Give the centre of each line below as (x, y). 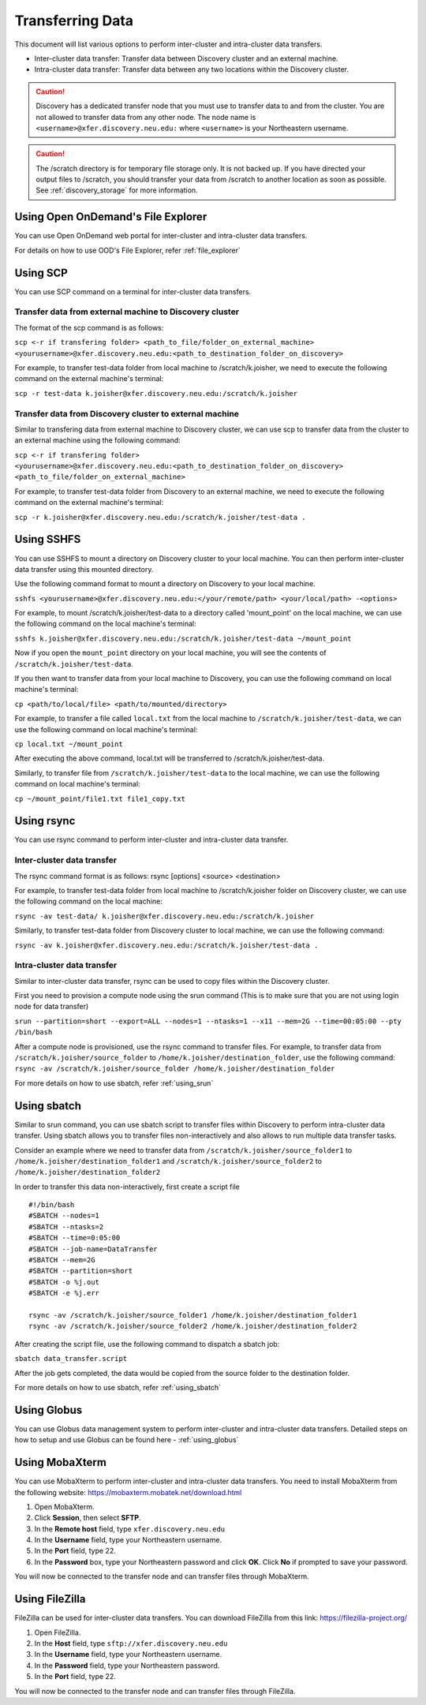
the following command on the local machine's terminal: (105, 624)
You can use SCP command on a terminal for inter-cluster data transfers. (133, 291)
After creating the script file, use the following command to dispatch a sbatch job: (147, 1344)
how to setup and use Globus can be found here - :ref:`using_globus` (127, 1440)
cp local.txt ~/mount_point (69, 744)
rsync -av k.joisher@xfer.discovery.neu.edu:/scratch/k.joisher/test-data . (166, 945)
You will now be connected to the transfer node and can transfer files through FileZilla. (155, 1691)
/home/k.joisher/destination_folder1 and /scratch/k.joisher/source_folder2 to (168, 1161)
